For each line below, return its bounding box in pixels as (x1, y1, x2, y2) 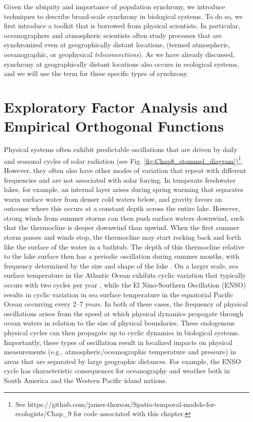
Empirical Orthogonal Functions (4, 116, 224, 136)
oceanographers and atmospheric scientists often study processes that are (4, 30, 222, 40)
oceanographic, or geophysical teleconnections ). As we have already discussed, (4, 49, 235, 59)
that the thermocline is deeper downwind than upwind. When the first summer (4, 222, 240, 232)
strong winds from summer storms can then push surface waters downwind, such (4, 212, 244, 223)
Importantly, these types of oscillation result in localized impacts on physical (4, 337, 233, 347)
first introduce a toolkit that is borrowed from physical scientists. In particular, (4, 20, 240, 31)
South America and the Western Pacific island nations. (4, 375, 167, 385)
